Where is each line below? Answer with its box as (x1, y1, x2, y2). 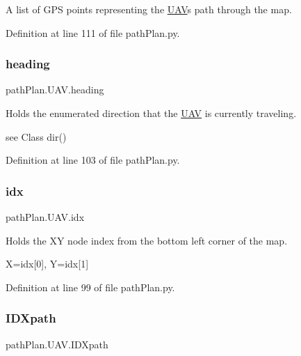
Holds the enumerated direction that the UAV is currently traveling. (6, 106, 297, 120)
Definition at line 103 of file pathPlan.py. (6, 153, 180, 167)
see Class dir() (6, 129, 67, 144)
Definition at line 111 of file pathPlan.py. (6, 25, 180, 40)
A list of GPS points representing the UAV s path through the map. (6, 2, 292, 16)
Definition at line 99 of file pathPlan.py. (6, 279, 175, 294)
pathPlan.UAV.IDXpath (6, 336, 108, 351)
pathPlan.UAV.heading (6, 82, 104, 97)
